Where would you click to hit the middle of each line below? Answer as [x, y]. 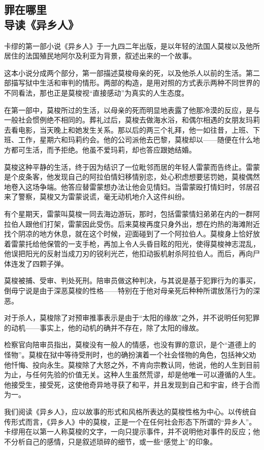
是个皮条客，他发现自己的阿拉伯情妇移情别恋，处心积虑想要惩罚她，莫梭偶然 [132, 177]
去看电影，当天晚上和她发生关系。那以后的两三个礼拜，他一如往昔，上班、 [128, 129]
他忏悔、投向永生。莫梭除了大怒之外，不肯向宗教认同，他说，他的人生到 [125, 364]
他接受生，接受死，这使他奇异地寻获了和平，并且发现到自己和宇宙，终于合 [128, 384]
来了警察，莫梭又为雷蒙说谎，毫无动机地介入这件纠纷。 [96, 197]
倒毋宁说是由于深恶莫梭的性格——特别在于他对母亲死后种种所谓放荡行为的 [128, 291]
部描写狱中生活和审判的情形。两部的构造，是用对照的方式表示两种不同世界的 [132, 83]
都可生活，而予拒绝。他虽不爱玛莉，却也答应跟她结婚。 [103, 149]
